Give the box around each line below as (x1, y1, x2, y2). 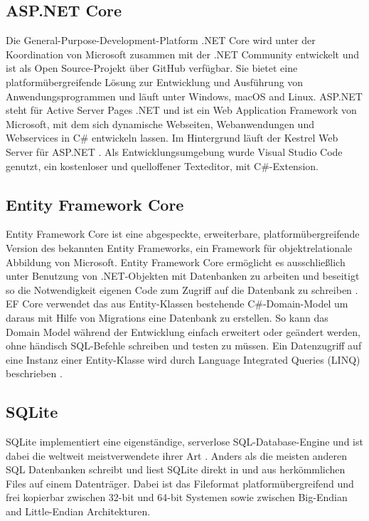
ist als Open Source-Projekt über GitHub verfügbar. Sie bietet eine (6, 60, 298, 75)
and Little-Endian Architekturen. (6, 504, 151, 519)
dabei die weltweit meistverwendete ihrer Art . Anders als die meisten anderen (6, 448, 347, 463)
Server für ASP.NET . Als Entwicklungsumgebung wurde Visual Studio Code (6, 144, 343, 159)
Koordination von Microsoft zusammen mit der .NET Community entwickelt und (6, 46, 360, 61)
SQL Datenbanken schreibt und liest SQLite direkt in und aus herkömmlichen (6, 462, 346, 477)
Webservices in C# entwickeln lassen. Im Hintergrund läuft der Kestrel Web (6, 130, 338, 145)
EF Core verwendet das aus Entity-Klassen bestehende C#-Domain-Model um (6, 296, 348, 311)
